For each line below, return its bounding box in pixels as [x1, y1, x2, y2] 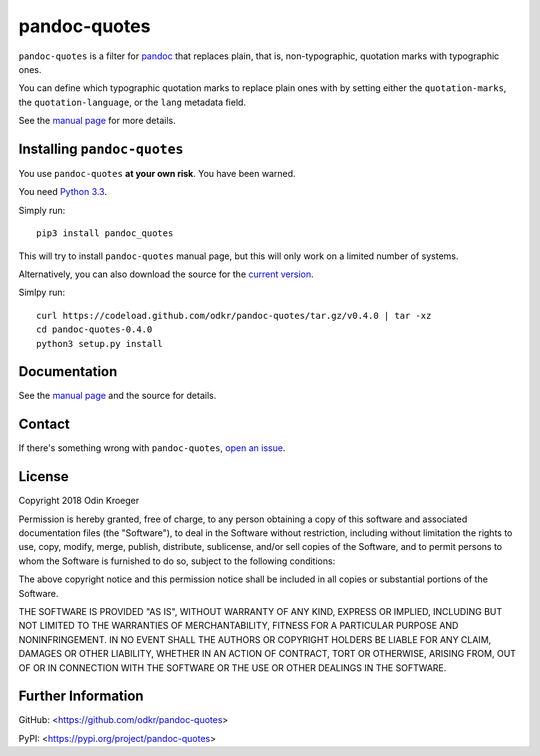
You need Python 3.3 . [18, 186, 108, 198]
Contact [18, 416, 70, 433]
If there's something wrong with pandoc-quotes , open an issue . [18, 442, 286, 454]
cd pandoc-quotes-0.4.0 [36, 324, 153, 335]
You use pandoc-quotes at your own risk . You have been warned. [18, 168, 296, 180]
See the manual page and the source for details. [18, 390, 217, 402]
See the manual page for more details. [18, 115, 176, 127]
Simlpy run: [18, 286, 65, 299]
